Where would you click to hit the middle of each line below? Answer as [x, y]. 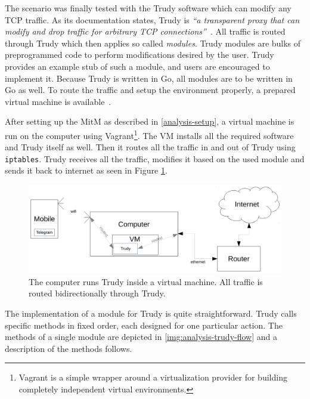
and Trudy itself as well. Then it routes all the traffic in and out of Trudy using [150, 147]
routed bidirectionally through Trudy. [97, 293]
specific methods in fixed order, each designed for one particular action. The [144, 325]
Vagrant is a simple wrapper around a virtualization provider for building [153, 377]
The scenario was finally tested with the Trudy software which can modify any [148, 8]
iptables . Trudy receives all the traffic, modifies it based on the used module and [155, 158]
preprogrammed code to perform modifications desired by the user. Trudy [139, 55]
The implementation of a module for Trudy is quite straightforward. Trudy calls [151, 313]
